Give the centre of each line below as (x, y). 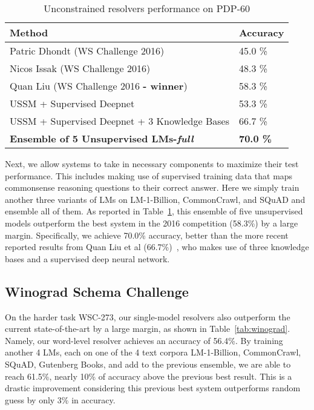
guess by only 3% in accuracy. (60, 399)
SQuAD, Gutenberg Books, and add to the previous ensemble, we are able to (148, 364)
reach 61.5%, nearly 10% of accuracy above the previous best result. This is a (149, 376)
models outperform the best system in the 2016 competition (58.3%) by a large (152, 223)
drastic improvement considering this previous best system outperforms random (153, 388)
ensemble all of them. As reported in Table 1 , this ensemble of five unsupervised (154, 211)
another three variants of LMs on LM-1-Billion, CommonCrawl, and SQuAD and (155, 199)
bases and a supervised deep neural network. (87, 258)
